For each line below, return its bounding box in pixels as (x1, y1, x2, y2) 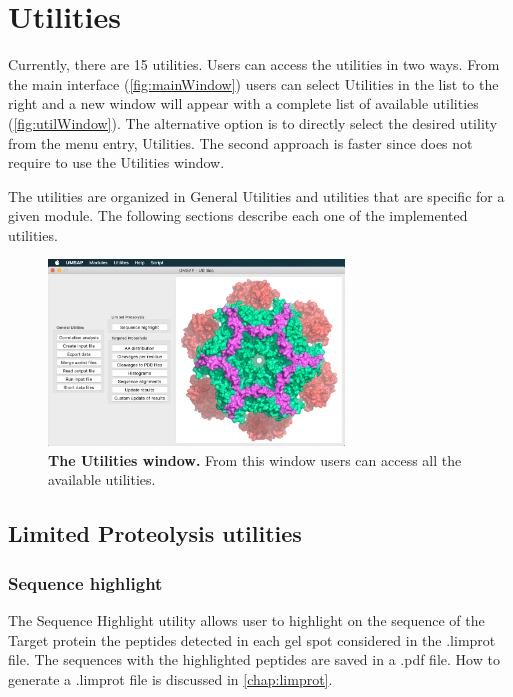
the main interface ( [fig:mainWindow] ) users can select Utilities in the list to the (8, 73, 499, 94)
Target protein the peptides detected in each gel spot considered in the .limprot (8, 629, 496, 650)
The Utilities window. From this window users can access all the (48, 449, 462, 470)
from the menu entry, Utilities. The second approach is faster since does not (8, 132, 473, 153)
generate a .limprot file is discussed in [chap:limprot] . (8, 668, 333, 689)
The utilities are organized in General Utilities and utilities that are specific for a (8, 185, 505, 206)
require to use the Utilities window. (8, 152, 225, 173)
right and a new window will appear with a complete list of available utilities (8, 93, 479, 114)
